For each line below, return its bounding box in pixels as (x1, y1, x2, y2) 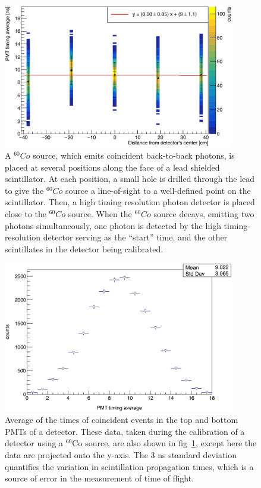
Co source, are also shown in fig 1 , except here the (72, 437, 257, 449)
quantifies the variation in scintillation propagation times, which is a (5, 460, 254, 472)
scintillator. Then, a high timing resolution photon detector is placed (5, 196, 255, 208)
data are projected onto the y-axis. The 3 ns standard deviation (5, 448, 237, 461)
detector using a (5, 437, 64, 449)
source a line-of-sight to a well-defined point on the (65, 184, 251, 196)
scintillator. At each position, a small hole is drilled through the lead (5, 172, 255, 185)
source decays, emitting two (153, 208, 254, 220)
